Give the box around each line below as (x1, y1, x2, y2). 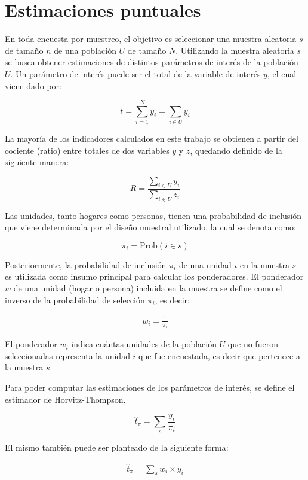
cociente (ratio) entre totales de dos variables (5, 144, 170, 156)
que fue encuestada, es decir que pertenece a (138, 349, 300, 361)
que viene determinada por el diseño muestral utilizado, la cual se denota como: (5, 221, 296, 233)
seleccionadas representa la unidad (5, 349, 130, 361)
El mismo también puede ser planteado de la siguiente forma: (5, 440, 229, 453)
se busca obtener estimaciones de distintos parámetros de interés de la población (5, 56, 298, 68)
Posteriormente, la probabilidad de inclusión (5, 258, 167, 271)
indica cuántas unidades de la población (71, 338, 217, 350)
